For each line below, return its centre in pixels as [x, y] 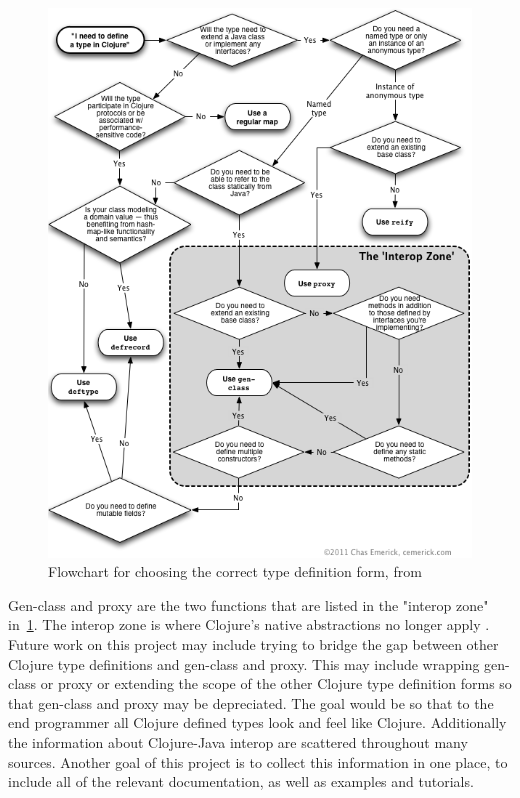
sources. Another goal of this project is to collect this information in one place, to [258, 761]
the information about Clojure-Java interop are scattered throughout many [238, 741]
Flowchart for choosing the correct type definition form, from [235, 571]
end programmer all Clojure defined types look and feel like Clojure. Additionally [257, 722]
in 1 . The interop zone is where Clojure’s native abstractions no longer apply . [249, 624]
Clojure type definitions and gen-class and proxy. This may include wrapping [244, 663]
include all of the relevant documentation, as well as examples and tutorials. [241, 781]
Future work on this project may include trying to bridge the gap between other [253, 643]
